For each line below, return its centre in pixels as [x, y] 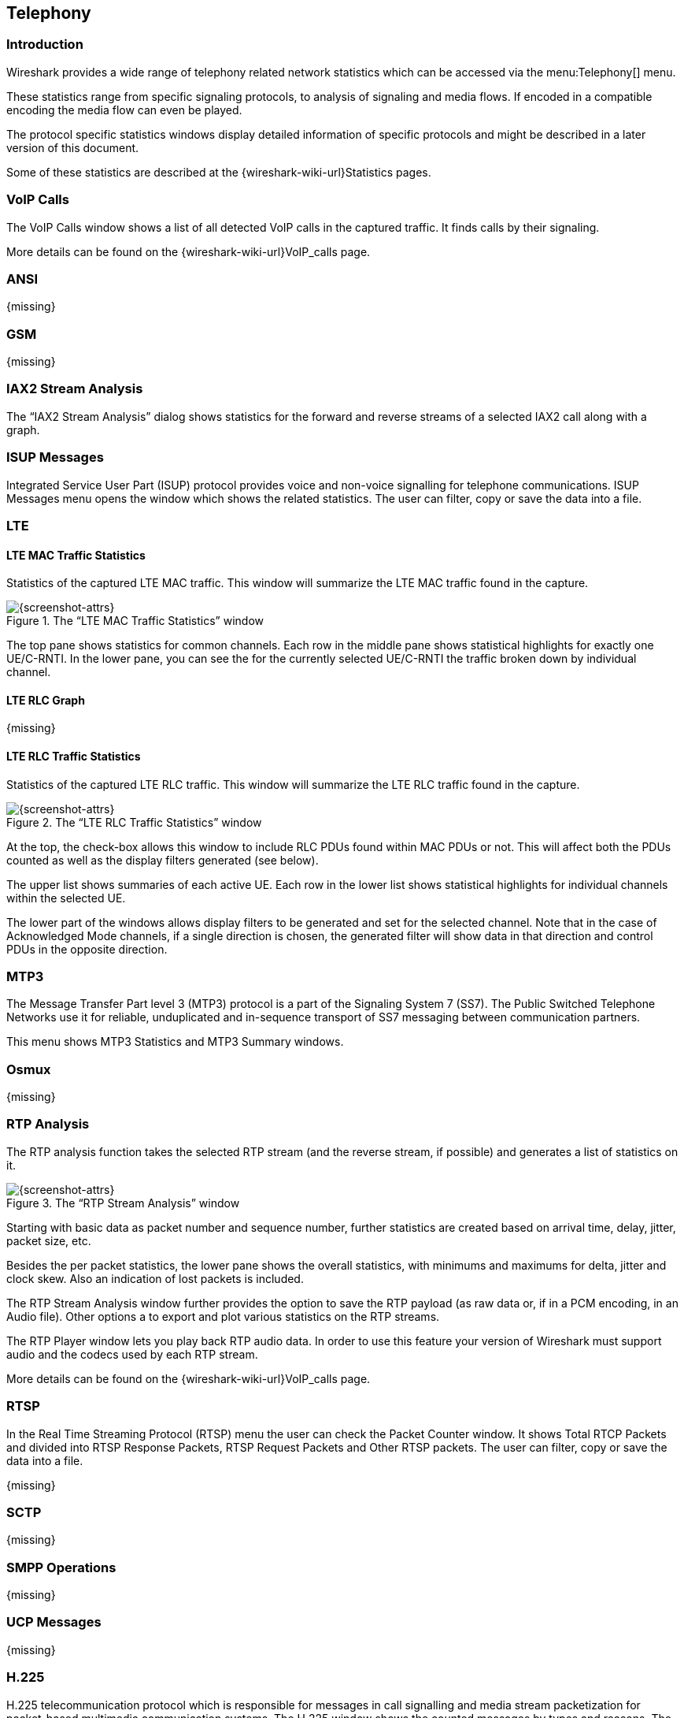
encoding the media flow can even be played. [124, 110]
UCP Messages [54, 1622]
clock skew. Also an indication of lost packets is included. [155, 1278]
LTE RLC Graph [46, 700]
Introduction [45, 45]
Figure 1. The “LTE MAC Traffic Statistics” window [135, 621]
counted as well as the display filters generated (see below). [163, 860]
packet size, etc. [49, 1240]
